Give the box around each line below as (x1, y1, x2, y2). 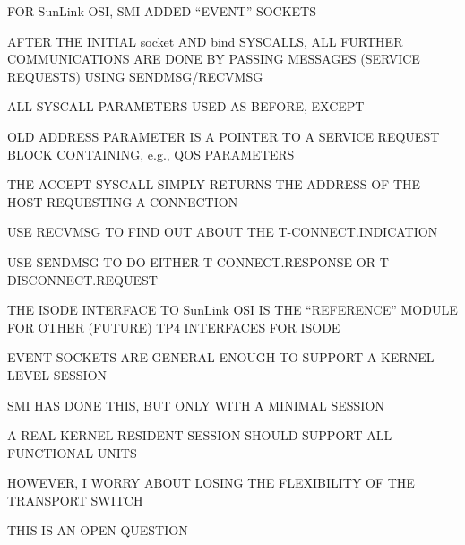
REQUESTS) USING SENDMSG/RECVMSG (7, 66, 263, 85)
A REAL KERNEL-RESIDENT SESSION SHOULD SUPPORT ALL (7, 426, 392, 445)
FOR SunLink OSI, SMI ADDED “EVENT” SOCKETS (7, 2, 317, 20)
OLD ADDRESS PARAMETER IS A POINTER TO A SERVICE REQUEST (7, 126, 440, 145)
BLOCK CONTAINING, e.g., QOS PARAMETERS (7, 144, 295, 163)
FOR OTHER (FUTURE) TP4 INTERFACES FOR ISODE (7, 317, 340, 336)
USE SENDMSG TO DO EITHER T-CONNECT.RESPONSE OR (7, 252, 376, 271)
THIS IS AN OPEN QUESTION (7, 521, 188, 540)
